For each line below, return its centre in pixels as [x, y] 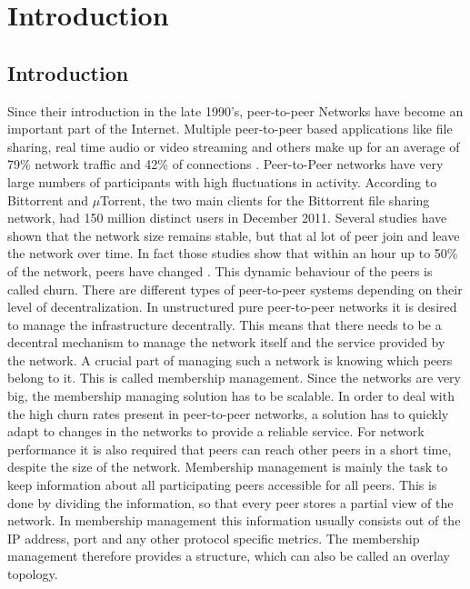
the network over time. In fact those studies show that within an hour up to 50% [233, 253]
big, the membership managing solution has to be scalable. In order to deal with [231, 396]
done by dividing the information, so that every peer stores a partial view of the [230, 502]
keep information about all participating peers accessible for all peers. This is [222, 485]
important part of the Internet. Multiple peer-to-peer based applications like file [230, 129]
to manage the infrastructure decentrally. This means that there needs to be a [225, 324]
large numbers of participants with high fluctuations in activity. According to [222, 181]
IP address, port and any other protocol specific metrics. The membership [214, 538]
